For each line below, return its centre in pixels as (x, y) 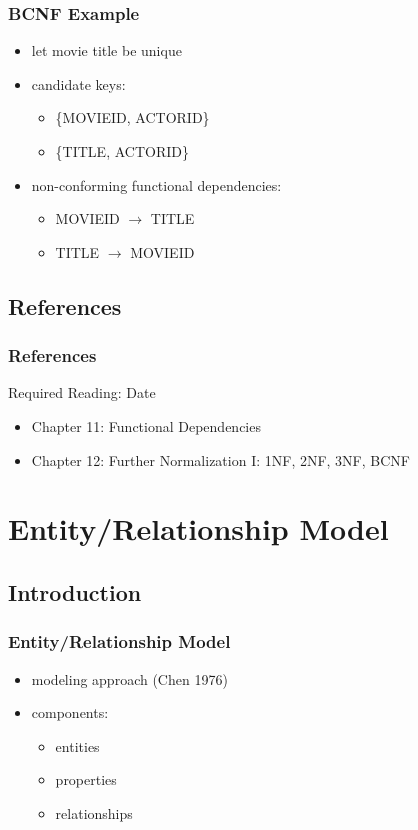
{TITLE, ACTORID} (122, 151)
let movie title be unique (106, 50)
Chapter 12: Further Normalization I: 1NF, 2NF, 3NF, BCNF (220, 459)
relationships (94, 812)
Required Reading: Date (82, 392)
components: (70, 712)
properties (86, 779)
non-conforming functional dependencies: (156, 184)
